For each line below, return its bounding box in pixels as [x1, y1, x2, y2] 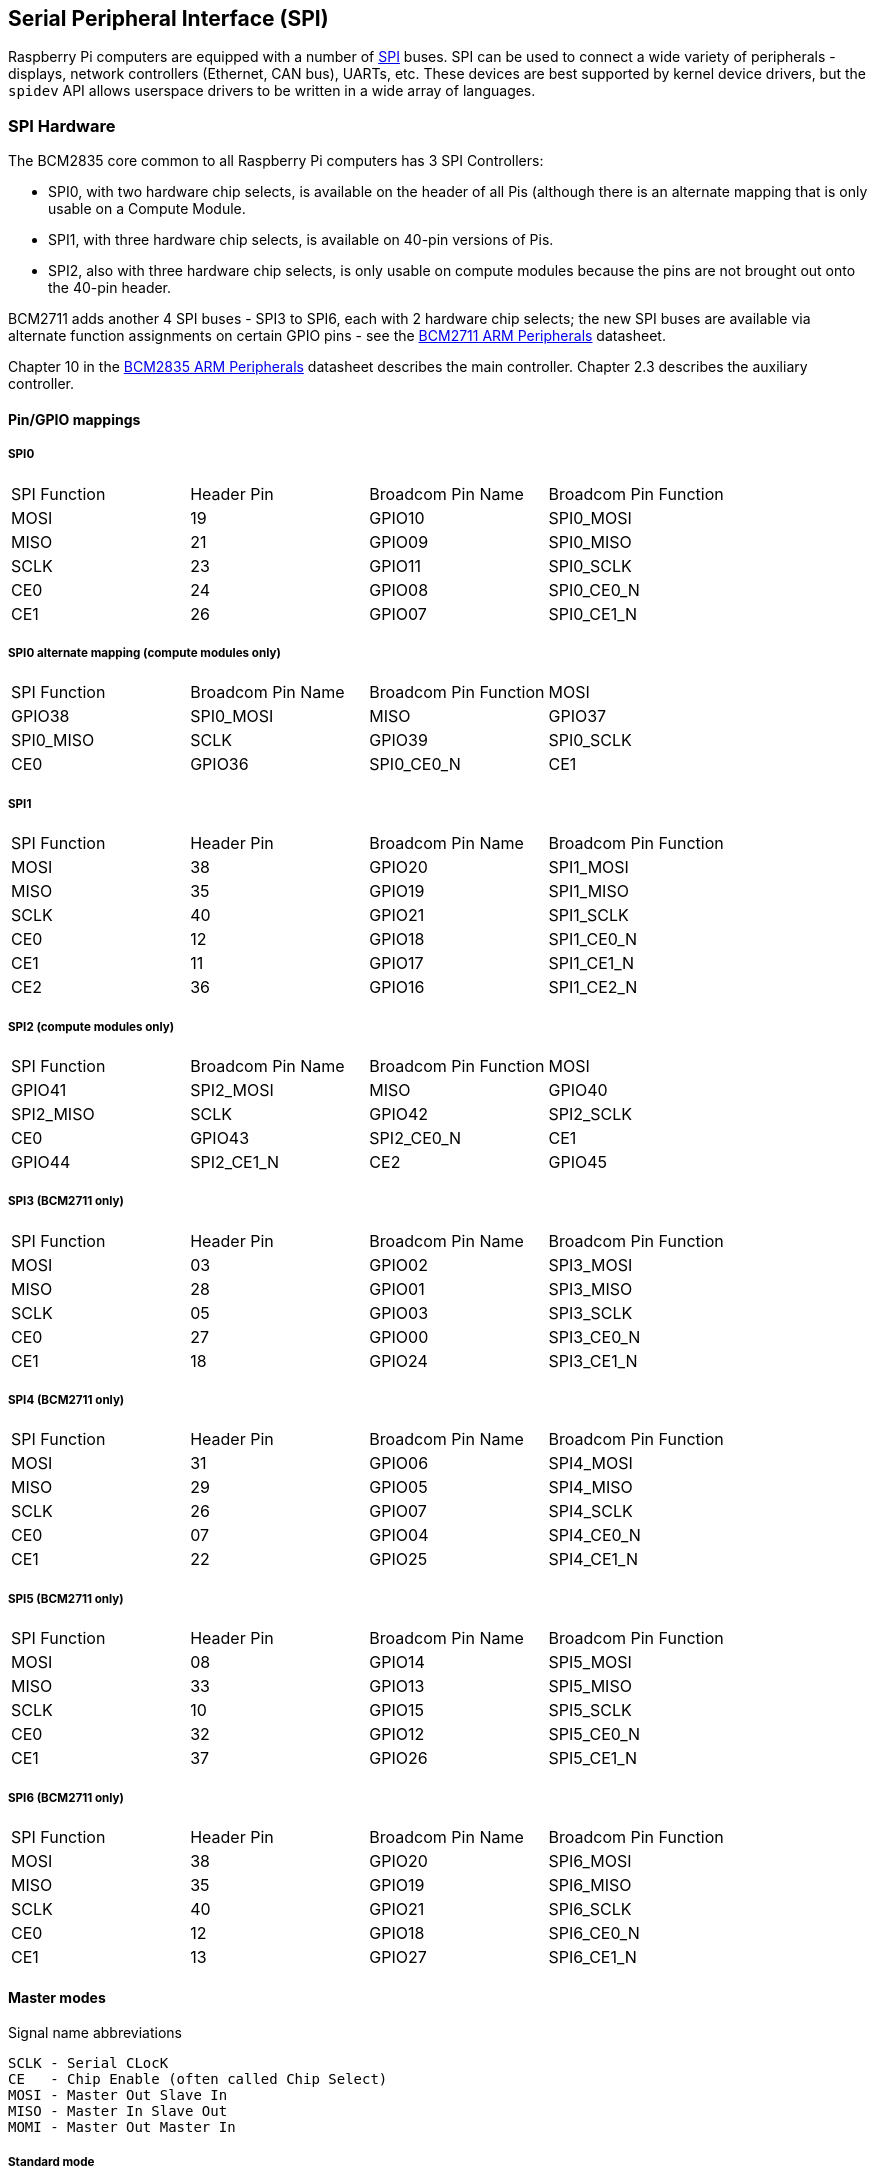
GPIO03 [369, 1302, 429, 1323]
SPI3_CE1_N [548, 1350, 638, 1371]
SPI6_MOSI [548, 1851, 632, 1872]
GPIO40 [548, 1079, 608, 1100]
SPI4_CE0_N [548, 1525, 641, 1546]
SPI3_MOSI [548, 1254, 633, 1275]
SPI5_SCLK [548, 1700, 632, 1721]
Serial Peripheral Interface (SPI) [8, 6, 329, 31]
